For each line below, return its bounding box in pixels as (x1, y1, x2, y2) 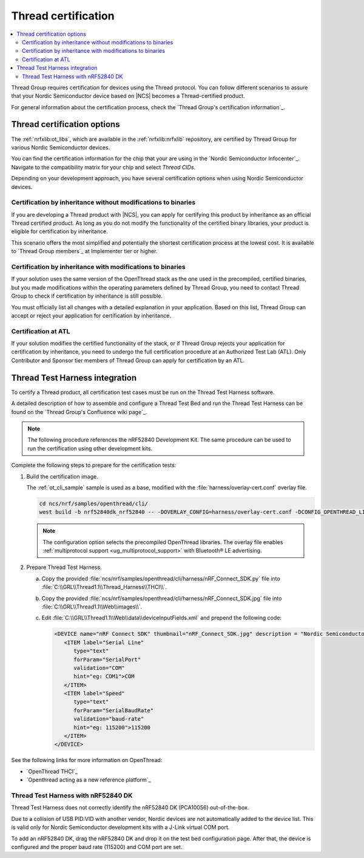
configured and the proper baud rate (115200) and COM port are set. (11, 843, 183, 850)
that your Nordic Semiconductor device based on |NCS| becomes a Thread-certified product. (11, 92, 245, 100)
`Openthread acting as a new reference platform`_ (26, 776, 151, 783)
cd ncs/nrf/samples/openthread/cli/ (39, 500, 149, 507)
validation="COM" (73, 664, 126, 671)
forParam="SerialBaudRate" (73, 707, 154, 713)
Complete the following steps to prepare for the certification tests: (11, 461, 177, 469)
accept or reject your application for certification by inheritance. (11, 312, 171, 319)
